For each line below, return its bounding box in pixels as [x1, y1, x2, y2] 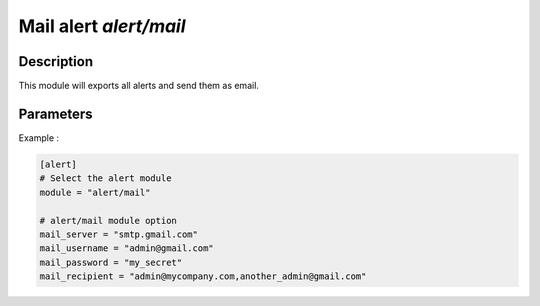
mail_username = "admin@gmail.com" [39, 243, 214, 254]
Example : [18, 131, 60, 144]
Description [18, 53, 94, 70]
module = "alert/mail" [39, 186, 151, 198]
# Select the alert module [39, 173, 172, 184]
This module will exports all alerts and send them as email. [18, 80, 260, 92]
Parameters [18, 105, 93, 122]
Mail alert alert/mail [18, 15, 186, 37]
